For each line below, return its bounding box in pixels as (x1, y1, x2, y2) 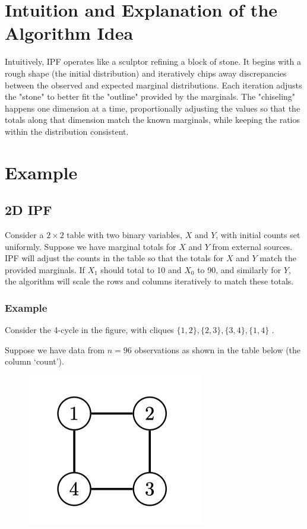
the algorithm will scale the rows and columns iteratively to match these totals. (5, 275, 294, 287)
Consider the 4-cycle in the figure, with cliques (5, 324, 174, 336)
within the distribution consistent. (5, 125, 129, 137)
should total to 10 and (100, 263, 182, 275)
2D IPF (5, 201, 52, 219)
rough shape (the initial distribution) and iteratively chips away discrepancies (5, 66, 287, 79)
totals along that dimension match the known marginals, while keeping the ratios (5, 113, 300, 126)
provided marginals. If (5, 263, 85, 275)
